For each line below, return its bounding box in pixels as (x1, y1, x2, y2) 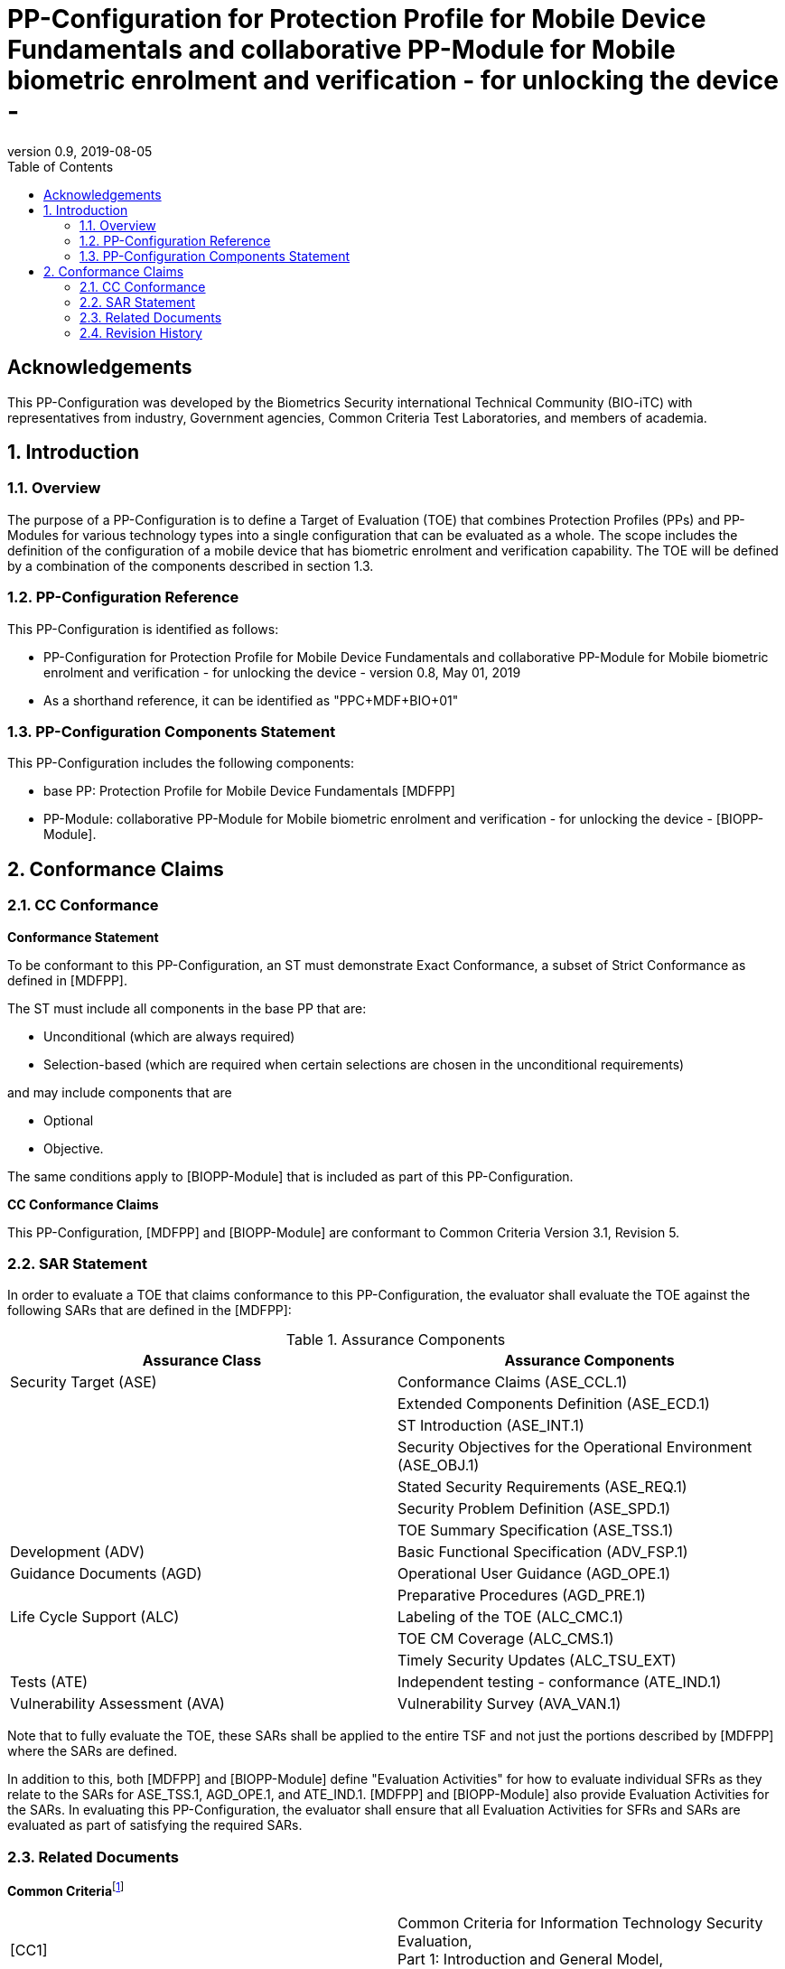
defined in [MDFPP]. (7, 972, 127, 988)
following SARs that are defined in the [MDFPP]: (7, 1302, 292, 1319)
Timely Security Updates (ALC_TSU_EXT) (397, 1651, 677, 1670)
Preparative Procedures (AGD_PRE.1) (397, 1586, 646, 1605)
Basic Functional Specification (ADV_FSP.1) (397, 1543, 688, 1562)
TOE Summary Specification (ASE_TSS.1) (397, 1521, 674, 1540)
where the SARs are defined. (7, 1743, 178, 1759)
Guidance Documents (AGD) (10, 1564, 202, 1583)
